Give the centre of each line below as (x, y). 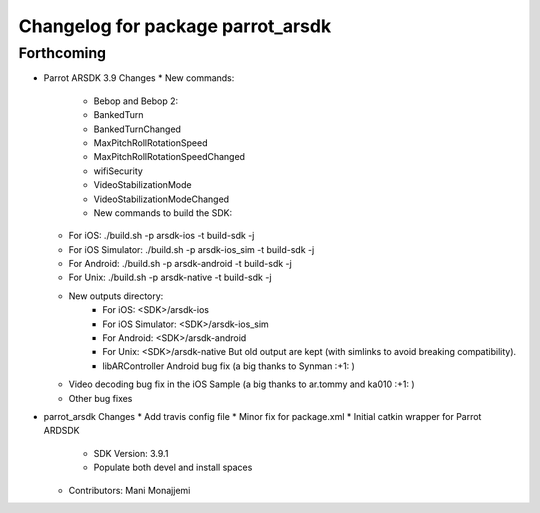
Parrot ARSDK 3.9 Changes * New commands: (139, 78)
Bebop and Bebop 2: (136, 101)
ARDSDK (61, 431)
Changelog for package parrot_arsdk (175, 26)
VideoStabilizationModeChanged (161, 199)
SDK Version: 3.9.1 (131, 453)
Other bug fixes (100, 398)
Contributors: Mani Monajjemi (129, 490)
